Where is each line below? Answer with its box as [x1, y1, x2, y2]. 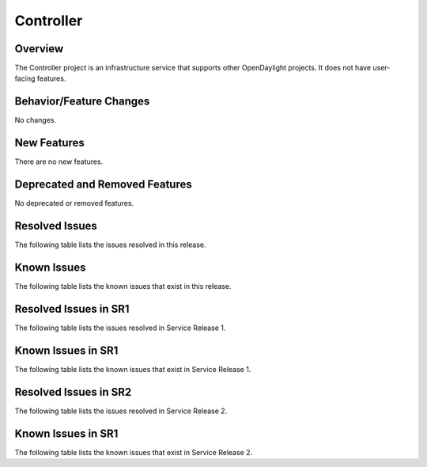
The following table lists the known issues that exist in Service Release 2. [14, 447, 253, 457]
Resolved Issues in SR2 [14, 385, 132, 399]
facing [14, 74, 36, 83]
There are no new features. [14, 157, 104, 166]
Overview [14, 42, 64, 55]
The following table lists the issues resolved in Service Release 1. [14, 323, 226, 332]
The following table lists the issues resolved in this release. [14, 240, 206, 249]
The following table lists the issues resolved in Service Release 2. [14, 406, 228, 416]
